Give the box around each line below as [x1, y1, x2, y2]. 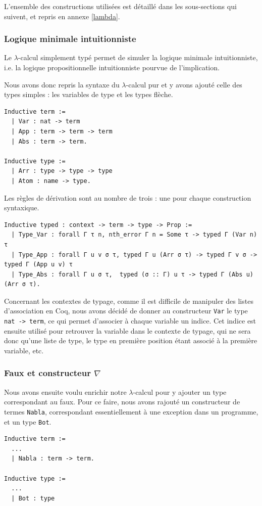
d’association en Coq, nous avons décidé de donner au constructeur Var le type [4, 305, 248, 316]
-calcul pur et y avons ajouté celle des [126, 79, 242, 89]
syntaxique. [4, 202, 39, 213]
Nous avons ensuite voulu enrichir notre [4, 386, 127, 397]
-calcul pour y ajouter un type [133, 386, 227, 397]
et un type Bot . [4, 416, 51, 427]
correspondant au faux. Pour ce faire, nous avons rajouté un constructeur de [4, 396, 240, 407]
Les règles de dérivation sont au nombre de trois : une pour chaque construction [4, 192, 251, 203]
